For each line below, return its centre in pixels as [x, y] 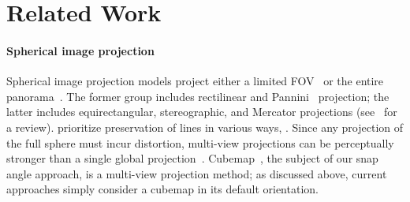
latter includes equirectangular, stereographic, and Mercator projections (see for [202, 112]
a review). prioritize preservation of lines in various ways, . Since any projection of [205, 127]
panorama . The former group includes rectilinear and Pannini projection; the [198, 96]
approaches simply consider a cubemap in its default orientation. [162, 189]
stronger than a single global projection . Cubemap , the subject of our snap [192, 158]
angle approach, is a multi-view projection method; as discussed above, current [197, 173]
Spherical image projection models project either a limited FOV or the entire [195, 81]
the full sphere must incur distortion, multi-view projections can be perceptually [200, 142]
